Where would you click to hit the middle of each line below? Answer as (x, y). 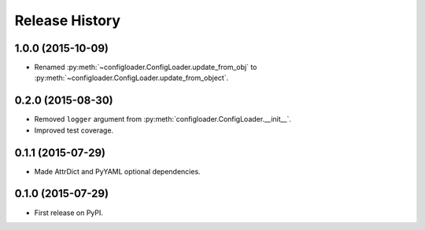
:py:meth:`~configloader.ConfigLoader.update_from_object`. (131, 78)
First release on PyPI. (69, 213)
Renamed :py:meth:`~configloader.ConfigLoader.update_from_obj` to (146, 68)
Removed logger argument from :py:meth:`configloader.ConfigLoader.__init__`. (163, 119)
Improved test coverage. (74, 130)
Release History (68, 20)
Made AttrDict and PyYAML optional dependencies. (117, 171)
